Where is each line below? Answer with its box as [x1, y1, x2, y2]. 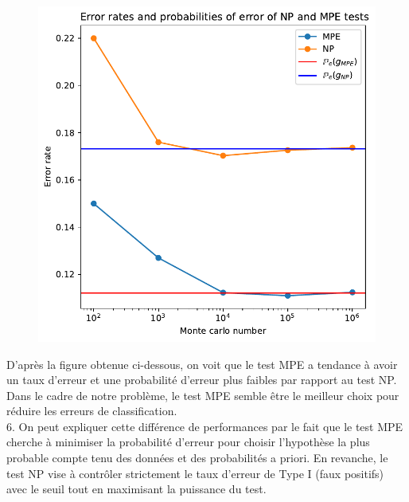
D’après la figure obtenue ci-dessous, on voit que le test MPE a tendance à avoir [6, 355, 398, 372]
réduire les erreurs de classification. [6, 402, 177, 419]
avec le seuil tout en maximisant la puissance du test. [6, 480, 267, 497]
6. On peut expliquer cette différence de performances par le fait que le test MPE [6, 418, 403, 434]
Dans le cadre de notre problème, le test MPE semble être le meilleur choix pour [6, 386, 399, 403]
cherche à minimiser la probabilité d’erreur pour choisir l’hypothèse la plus [6, 433, 370, 450]
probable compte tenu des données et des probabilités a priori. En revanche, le [6, 449, 388, 466]
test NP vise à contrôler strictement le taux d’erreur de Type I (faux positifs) [6, 465, 384, 481]
